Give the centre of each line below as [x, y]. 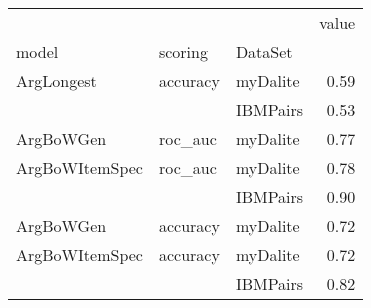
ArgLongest [56, 80]
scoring [183, 51]
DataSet [264, 51]
